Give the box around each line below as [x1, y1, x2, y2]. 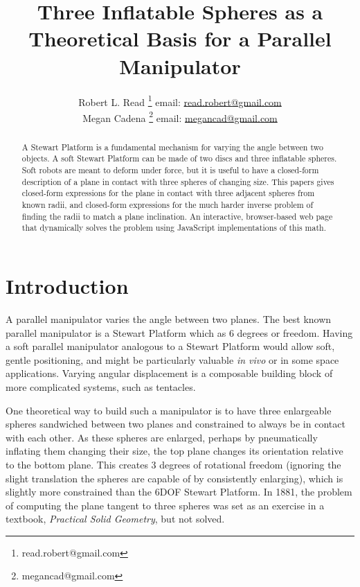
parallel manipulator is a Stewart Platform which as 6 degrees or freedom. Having [6, 325, 353, 340]
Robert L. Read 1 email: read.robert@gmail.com [78, 92, 282, 109]
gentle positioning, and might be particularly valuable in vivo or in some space [6, 352, 339, 367]
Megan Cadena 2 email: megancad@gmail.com [82, 108, 278, 125]
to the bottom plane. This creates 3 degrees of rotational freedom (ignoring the [6, 457, 341, 471]
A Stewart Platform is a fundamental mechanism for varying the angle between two [21, 141, 323, 152]
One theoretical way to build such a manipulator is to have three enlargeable [6, 403, 332, 417]
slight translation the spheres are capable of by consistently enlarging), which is [6, 471, 343, 485]
